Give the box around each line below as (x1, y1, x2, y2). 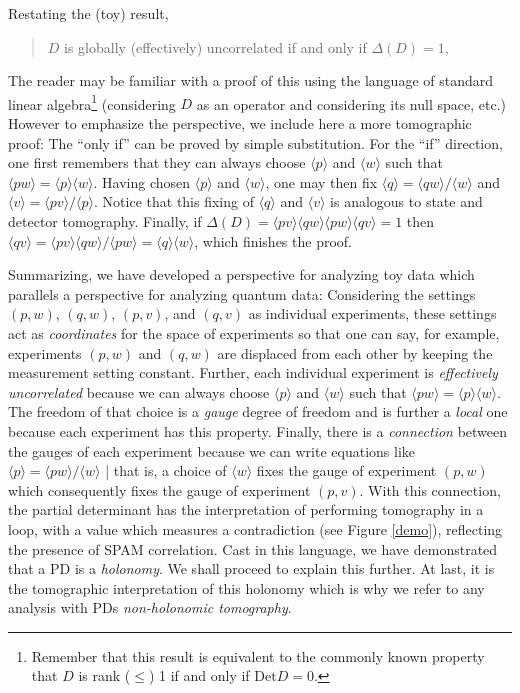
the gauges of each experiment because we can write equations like (8, 440, 416, 461)
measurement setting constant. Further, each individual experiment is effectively (8, 362, 498, 383)
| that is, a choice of (105, 460, 227, 481)
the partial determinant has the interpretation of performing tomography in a (8, 499, 484, 520)
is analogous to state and (330, 191, 483, 212)
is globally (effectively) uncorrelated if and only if (64, 36, 367, 57)
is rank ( (78, 665, 131, 686)
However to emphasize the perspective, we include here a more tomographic (8, 113, 472, 134)
